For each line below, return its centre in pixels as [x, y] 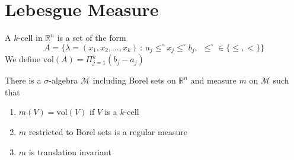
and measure [213, 80]
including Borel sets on [134, 80]
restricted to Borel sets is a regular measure [108, 131]
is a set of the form [92, 38]
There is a [23, 80]
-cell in [30, 38]
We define [23, 59]
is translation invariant [70, 151]
